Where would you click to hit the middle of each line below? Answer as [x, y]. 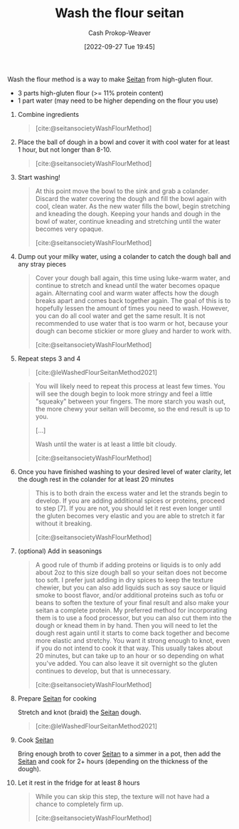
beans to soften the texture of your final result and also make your [132, 602]
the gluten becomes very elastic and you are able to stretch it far [130, 515]
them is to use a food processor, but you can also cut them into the [133, 617]
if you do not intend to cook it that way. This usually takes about [129, 648]
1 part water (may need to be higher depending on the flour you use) [118, 101]
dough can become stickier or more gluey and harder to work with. [133, 331]
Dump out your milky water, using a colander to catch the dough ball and [124, 256]
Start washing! [39, 177]
